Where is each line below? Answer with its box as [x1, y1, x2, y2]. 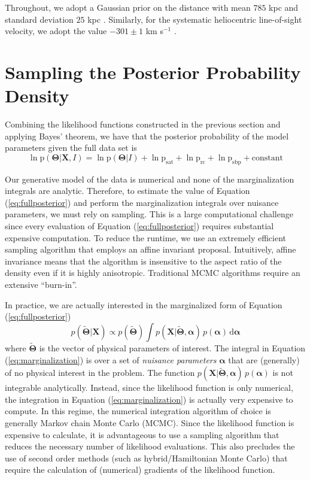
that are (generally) [228, 353, 300, 366]
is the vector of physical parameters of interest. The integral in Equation [39, 342, 306, 354]
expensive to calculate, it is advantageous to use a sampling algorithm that [5, 428, 279, 440]
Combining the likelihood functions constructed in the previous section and [5, 118, 281, 130]
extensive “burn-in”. [5, 278, 77, 291]
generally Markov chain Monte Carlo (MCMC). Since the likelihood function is [5, 416, 294, 429]
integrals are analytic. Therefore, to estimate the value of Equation [5, 184, 250, 197]
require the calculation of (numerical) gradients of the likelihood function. [5, 463, 275, 476]
